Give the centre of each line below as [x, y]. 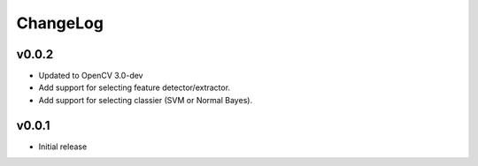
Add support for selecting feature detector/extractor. [134, 87]
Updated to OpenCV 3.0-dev [91, 76]
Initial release [63, 147]
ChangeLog [60, 23]
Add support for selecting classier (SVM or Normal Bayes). [145, 100]
